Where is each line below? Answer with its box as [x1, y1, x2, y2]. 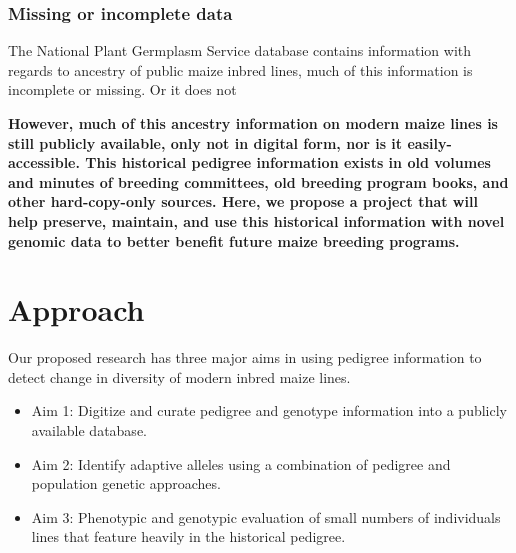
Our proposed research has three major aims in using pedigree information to [8, 347, 482, 368]
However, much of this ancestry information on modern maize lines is [8, 113, 498, 133]
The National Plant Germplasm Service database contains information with [8, 40, 472, 61]
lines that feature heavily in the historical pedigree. [31, 526, 346, 547]
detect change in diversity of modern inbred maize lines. [8, 366, 351, 387]
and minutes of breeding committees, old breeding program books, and [8, 171, 509, 192]
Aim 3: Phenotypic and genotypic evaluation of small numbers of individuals [31, 506, 501, 527]
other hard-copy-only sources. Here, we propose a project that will [8, 191, 478, 212]
